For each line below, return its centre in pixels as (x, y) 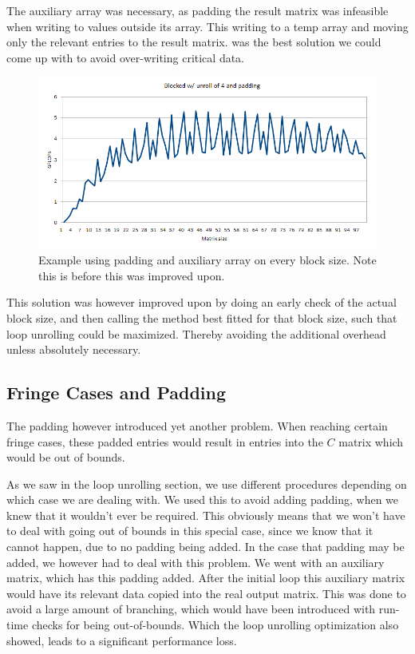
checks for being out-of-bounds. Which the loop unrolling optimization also (215, 625)
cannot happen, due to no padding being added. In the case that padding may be (206, 547)
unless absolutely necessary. (74, 349)
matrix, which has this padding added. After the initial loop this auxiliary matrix (206, 578)
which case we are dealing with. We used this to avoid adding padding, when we (203, 499)
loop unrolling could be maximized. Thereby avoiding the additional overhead (196, 333)
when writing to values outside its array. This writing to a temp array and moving (207, 26)
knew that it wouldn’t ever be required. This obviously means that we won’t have (206, 515)
